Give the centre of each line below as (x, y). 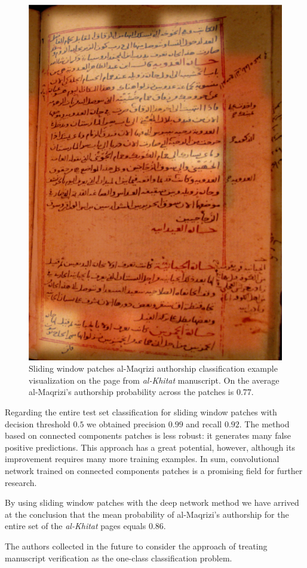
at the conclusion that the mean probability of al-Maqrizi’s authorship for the (147, 514)
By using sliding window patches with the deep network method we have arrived (152, 502)
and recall (204, 423)
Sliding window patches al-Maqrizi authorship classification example (153, 368)
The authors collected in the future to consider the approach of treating (136, 546)
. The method (264, 423)
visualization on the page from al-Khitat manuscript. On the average (154, 380)
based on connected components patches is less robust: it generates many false (148, 435)
